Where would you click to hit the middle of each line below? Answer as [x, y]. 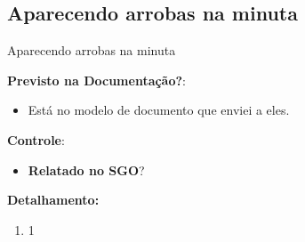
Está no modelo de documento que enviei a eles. [159, 110]
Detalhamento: [53, 200]
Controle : [36, 139]
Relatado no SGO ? [86, 169]
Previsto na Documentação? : [96, 80]
